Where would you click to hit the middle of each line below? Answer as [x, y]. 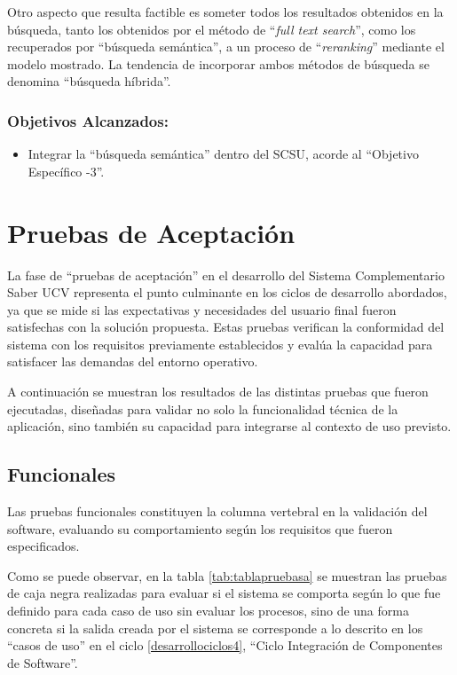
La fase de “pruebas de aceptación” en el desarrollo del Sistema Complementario [226, 275]
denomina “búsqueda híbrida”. [89, 81]
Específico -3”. [66, 171]
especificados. [43, 546]
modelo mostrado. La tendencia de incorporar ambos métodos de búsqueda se [218, 63]
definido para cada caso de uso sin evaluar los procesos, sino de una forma [208, 611]
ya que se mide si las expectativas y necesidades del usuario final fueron [202, 309]
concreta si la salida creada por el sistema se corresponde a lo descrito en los [215, 628]
